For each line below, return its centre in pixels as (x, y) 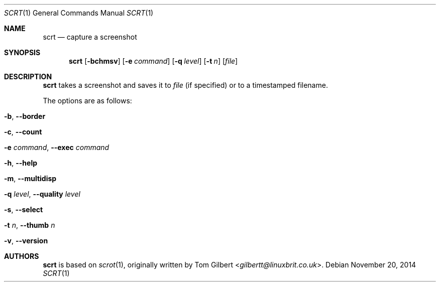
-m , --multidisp (30, 178)
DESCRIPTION (28, 77)
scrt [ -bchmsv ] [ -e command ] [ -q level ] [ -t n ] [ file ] (153, 61)
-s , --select (24, 209)
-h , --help (21, 163)
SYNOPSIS (22, 52)
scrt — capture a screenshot (90, 37)
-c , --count (23, 132)
